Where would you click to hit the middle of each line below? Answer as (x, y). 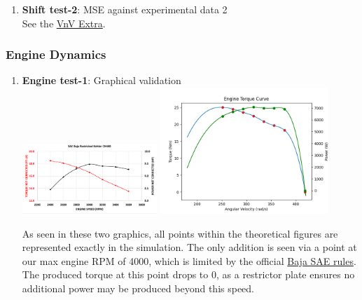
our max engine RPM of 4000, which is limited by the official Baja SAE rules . (189, 260)
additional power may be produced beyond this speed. (138, 288)
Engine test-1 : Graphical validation (102, 80)
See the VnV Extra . (64, 23)
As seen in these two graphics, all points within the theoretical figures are (180, 233)
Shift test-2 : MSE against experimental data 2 (125, 9)
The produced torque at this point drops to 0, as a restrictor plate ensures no (188, 274)
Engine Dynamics (56, 54)
